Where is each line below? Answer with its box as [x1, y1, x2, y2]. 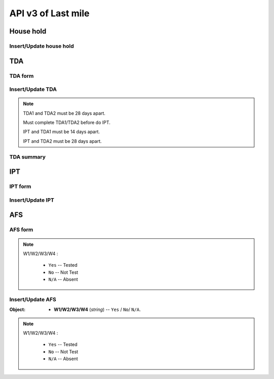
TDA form [9, 72, 34, 79]
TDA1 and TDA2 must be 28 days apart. [23, 110, 106, 116]
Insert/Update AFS [9, 296, 57, 303]
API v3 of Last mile [9, 8, 90, 19]
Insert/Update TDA [9, 86, 57, 93]
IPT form [9, 183, 31, 190]
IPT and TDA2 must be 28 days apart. [23, 138, 102, 144]
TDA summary [9, 153, 46, 160]
